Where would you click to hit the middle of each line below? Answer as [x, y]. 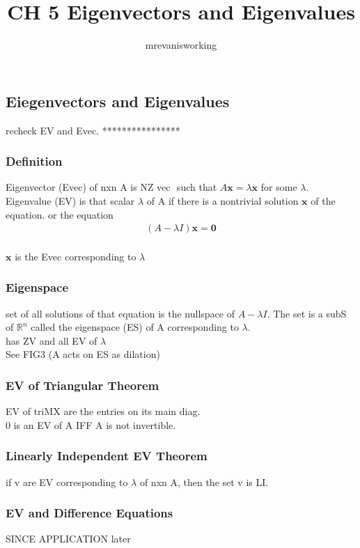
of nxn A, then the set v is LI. [204, 482]
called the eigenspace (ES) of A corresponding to [135, 327]
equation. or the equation [60, 214]
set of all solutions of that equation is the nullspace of [120, 313]
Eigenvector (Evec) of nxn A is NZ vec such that [111, 187]
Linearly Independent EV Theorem [107, 456]
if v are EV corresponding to [67, 482]
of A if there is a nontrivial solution [222, 200]
